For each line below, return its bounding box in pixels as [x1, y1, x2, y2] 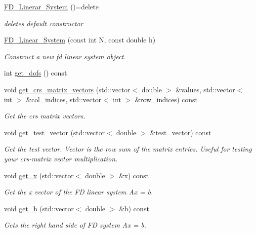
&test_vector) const [150, 127, 212, 137]
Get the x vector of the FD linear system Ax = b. [4, 187, 153, 197]
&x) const [119, 170, 149, 180]
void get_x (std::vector [4, 170, 74, 180]
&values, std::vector [175, 84, 235, 94]
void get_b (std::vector [4, 203, 74, 213]
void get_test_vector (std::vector [4, 127, 105, 137]
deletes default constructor [4, 18, 83, 28]
